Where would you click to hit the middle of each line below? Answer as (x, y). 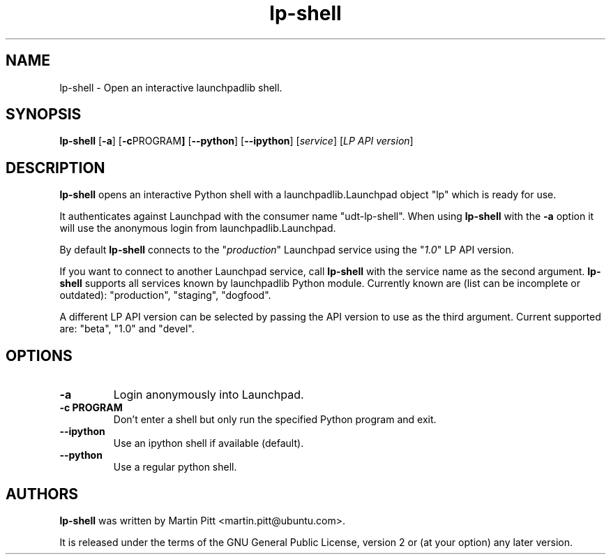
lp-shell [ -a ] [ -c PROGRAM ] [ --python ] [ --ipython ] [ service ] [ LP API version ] (236, 141)
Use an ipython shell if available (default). (209, 443)
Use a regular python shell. (175, 467)
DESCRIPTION (55, 168)
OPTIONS (39, 355)
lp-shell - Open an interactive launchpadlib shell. (171, 87)
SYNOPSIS (44, 115)
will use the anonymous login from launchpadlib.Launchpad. (198, 228)
